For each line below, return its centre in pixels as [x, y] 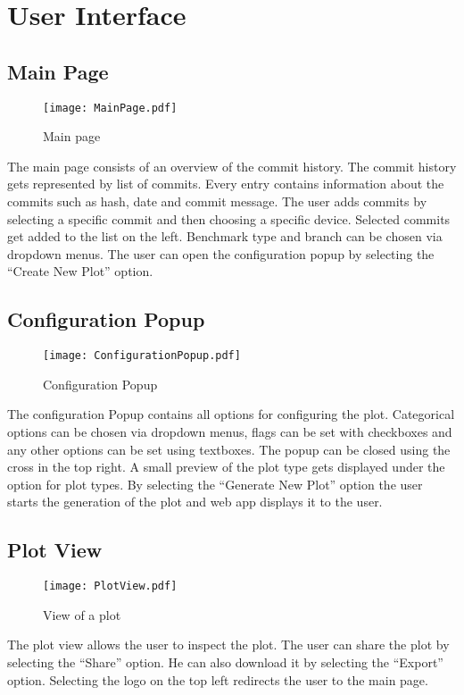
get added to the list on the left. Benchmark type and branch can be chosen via [225, 236]
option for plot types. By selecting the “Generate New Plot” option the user [215, 484]
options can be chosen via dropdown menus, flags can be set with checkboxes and [230, 432]
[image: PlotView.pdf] [110, 586]
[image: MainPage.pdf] [110, 108]
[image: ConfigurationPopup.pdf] [142, 356]
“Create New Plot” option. [80, 271]
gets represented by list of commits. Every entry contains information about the [226, 184]
